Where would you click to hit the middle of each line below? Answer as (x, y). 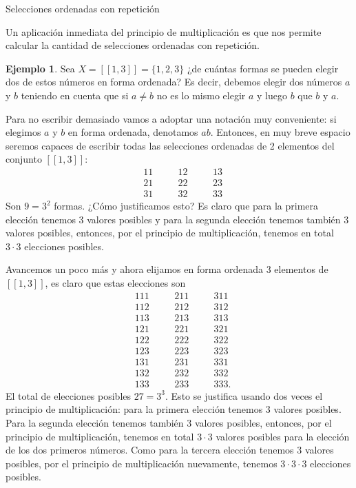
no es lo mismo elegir (201, 95)
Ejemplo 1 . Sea (40, 68)
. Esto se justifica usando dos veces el (244, 395)
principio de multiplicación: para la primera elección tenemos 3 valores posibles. (174, 409)
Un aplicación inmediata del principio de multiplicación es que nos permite (164, 31)
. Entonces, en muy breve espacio (280, 132)
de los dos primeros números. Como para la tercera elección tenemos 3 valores (170, 450)
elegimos (23, 132)
